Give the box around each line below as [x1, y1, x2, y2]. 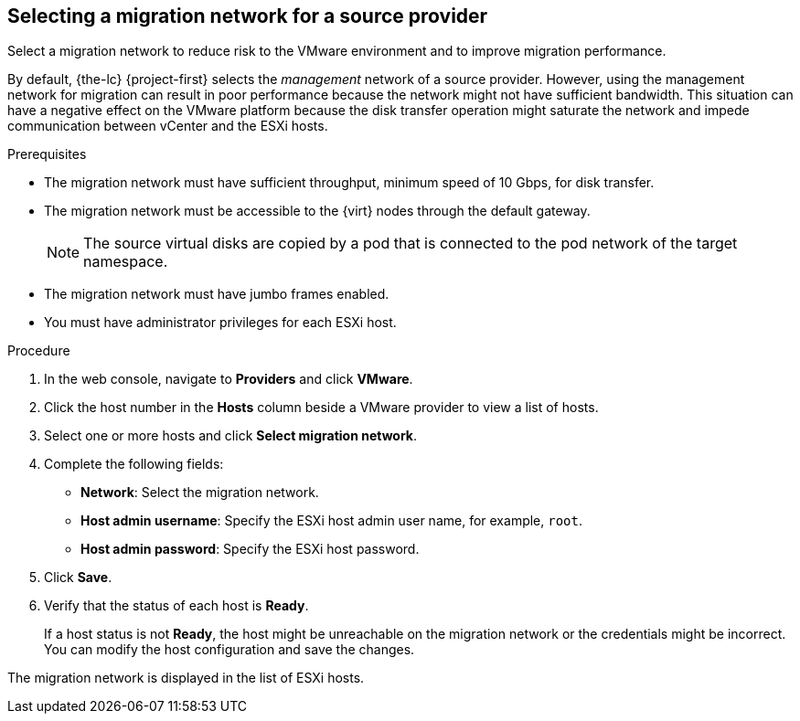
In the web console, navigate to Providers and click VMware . [44, 371, 413, 387]
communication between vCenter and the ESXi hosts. [7, 118, 328, 134]
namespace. [83, 252, 168, 271]
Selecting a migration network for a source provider [7, 5, 488, 27]
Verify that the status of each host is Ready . [44, 598, 309, 614]
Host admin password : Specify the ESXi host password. [80, 541, 420, 557]
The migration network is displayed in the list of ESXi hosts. [7, 670, 365, 686]
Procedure [7, 343, 70, 359]
